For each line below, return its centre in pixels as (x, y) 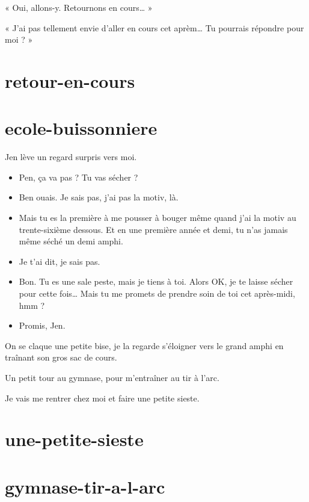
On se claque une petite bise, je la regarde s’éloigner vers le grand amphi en (144, 345)
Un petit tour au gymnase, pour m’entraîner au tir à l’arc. (112, 377)
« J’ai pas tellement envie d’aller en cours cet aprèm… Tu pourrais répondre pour (154, 27)
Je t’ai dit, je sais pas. (60, 261)
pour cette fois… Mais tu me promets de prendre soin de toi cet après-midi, (157, 293)
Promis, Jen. (42, 325)
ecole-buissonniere (81, 128)
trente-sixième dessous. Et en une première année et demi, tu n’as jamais (153, 229)
